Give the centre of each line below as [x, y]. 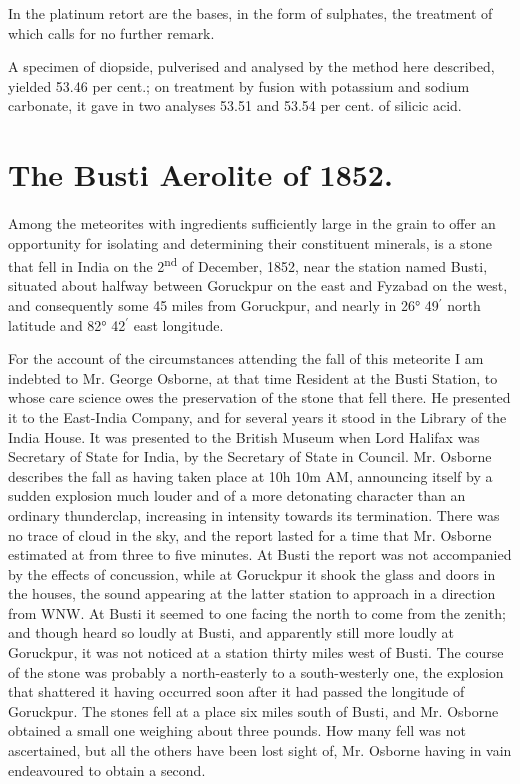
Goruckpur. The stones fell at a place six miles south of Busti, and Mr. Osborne [253, 710]
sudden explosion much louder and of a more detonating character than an [237, 495]
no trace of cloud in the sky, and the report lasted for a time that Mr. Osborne [250, 534]
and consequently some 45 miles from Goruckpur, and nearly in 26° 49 [223, 304]
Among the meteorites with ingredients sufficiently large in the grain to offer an [252, 222]
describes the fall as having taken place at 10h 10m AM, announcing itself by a [250, 475]
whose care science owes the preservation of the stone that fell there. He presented [259, 397]
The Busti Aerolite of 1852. [200, 174]
